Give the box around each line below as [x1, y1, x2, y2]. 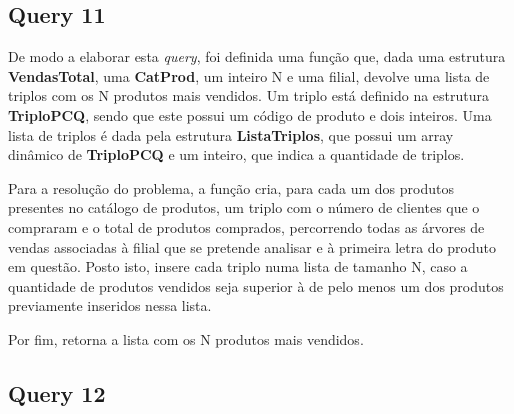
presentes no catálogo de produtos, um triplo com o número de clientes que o [8, 197, 480, 218]
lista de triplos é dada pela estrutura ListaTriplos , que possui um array [8, 124, 454, 145]
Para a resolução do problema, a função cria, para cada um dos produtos [8, 177, 454, 198]
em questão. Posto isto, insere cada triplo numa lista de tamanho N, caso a [8, 256, 468, 277]
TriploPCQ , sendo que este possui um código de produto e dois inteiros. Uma [8, 104, 492, 125]
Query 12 [8, 377, 106, 408]
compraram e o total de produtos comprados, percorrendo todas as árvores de [8, 216, 485, 237]
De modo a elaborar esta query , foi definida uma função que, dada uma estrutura [8, 46, 506, 67]
